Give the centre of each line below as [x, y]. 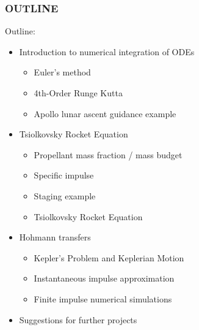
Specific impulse [64, 175]
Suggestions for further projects [78, 319]
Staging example [65, 195]
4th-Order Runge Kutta [78, 93]
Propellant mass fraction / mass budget [108, 154]
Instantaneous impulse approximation [104, 278]
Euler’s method [62, 72]
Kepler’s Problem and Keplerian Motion [109, 257]
